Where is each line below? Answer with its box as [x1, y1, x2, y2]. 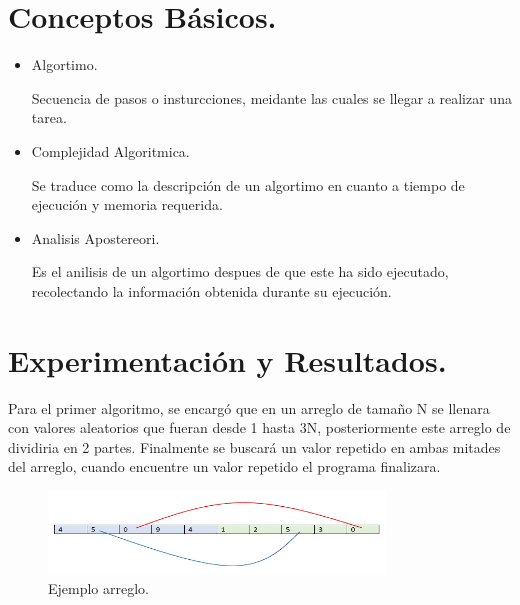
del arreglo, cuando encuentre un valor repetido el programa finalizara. [8, 456, 441, 477]
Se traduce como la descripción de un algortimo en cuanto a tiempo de [31, 174, 465, 195]
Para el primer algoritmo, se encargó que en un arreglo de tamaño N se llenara [8, 397, 490, 418]
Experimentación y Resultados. [8, 339, 447, 380]
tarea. [31, 107, 67, 128]
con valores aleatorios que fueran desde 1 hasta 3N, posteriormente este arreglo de [8, 417, 511, 438]
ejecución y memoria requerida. [31, 194, 223, 215]
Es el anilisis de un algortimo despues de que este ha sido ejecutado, [31, 261, 449, 282]
